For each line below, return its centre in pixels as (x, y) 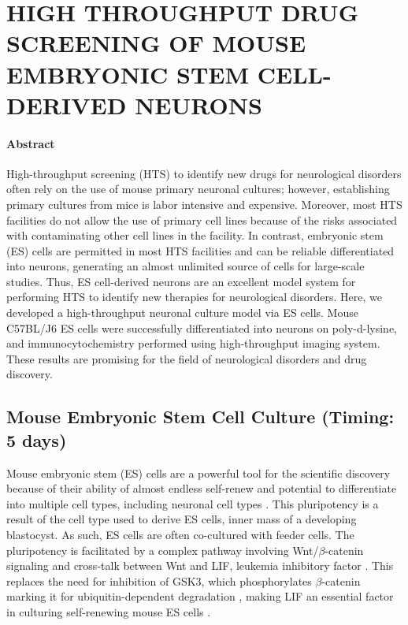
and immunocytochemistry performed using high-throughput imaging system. (193, 343)
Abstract (31, 143)
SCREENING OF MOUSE (156, 43)
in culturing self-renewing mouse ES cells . (109, 611)
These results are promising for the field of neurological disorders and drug (187, 358)
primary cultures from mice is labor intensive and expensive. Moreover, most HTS (204, 204)
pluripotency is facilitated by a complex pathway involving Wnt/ (163, 550)
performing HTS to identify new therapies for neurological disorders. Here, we (194, 297)
